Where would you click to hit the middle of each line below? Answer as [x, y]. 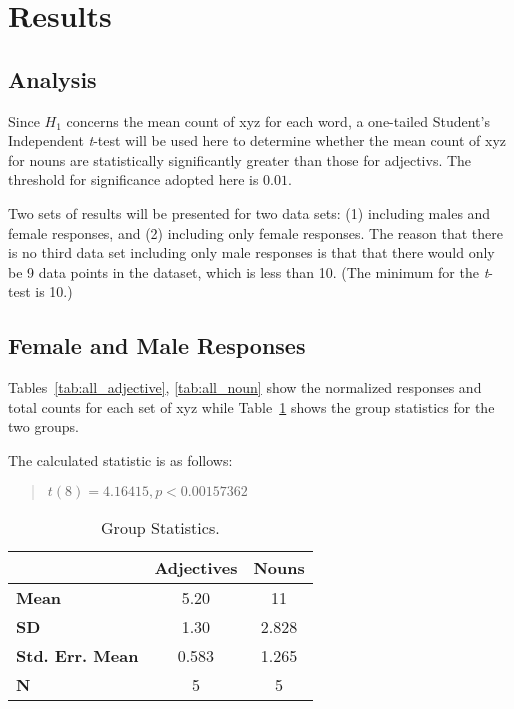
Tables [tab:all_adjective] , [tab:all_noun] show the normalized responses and [245, 387]
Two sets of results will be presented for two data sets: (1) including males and [249, 212]
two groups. [43, 426]
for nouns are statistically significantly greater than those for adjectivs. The [240, 159]
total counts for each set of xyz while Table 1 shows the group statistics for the [251, 406]
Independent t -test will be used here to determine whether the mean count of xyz [257, 140]
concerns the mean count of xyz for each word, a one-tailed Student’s [278, 120]
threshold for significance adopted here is [133, 179]
